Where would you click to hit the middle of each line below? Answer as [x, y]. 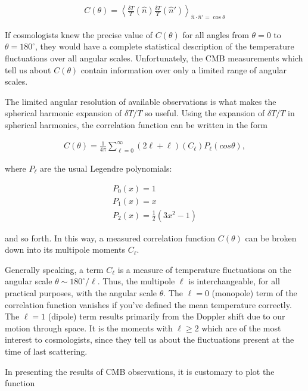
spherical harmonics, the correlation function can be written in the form [136, 124]
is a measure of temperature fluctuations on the [204, 269]
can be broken [271, 238]
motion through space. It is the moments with [89, 328]
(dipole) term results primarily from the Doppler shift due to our [167, 316]
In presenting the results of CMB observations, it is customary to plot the [140, 371]
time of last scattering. [46, 351]
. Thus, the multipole [136, 281]
